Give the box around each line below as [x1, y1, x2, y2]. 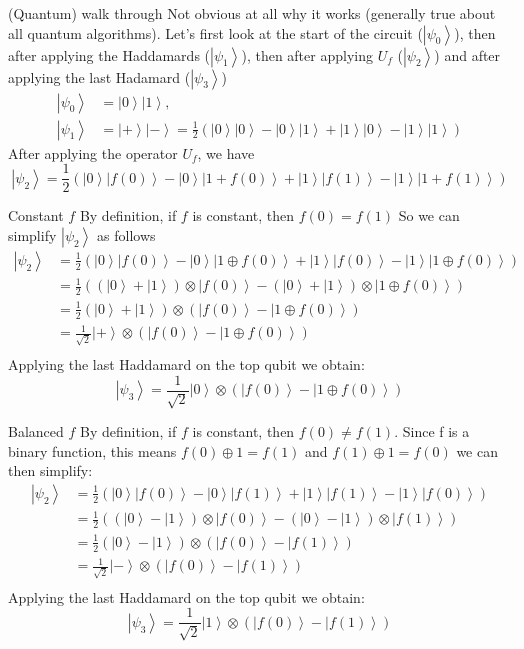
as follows [97, 224, 156, 245]
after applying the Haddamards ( [8, 44, 211, 65]
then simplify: [8, 460, 93, 481]
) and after [434, 44, 501, 65]
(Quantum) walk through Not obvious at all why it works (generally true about [8, 3, 496, 23]
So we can [398, 205, 460, 226]
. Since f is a [394, 421, 470, 442]
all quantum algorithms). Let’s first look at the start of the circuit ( [8, 22, 423, 43]
